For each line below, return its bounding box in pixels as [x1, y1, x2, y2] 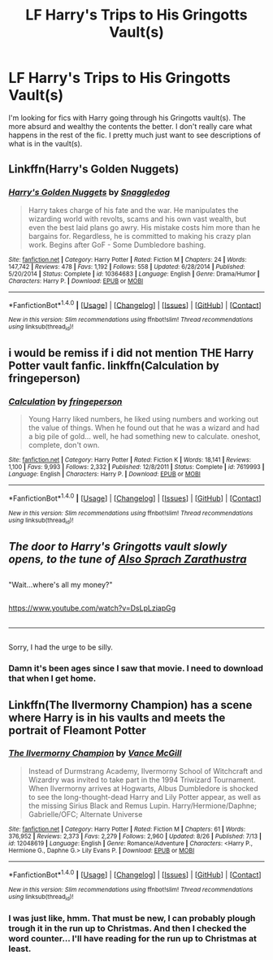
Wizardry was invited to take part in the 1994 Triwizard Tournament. [28, 775, 256, 784]
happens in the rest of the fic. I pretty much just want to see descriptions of [8, 130, 262, 140]
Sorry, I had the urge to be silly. [8, 642, 114, 652]
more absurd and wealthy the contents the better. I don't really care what [8, 121, 253, 131]
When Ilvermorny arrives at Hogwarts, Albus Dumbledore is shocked [28, 783, 258, 793]
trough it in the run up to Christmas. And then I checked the [8, 923, 247, 934]
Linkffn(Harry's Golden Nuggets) [8, 163, 180, 176]
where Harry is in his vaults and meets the [8, 710, 226, 724]
